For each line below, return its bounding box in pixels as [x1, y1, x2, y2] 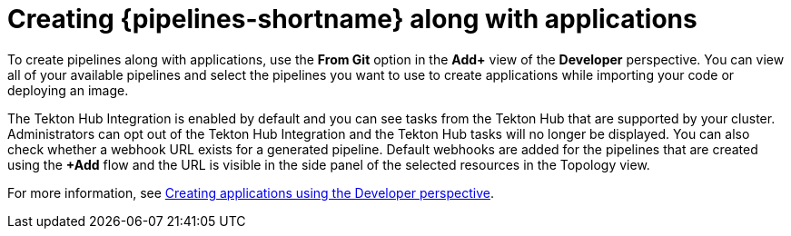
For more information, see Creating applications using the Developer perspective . [7, 184, 494, 201]
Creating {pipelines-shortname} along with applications [7, 4, 697, 34]
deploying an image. [7, 82, 129, 98]
